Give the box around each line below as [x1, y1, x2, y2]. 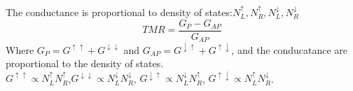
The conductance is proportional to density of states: [6, 5, 233, 19]
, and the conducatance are [231, 42, 348, 57]
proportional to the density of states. [6, 56, 164, 71]
